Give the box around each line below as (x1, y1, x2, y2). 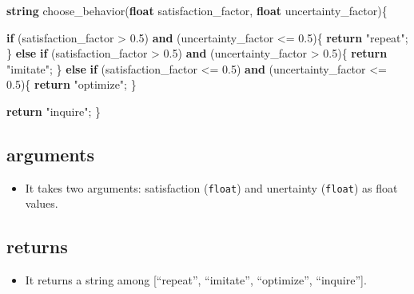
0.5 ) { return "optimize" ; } (6, 76, 137, 93)
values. (25, 195, 58, 212)
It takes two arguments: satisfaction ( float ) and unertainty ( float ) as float (25, 179, 398, 196)
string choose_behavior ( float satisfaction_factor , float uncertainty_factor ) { (6, 2, 388, 18)
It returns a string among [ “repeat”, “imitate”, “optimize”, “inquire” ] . (25, 272, 367, 288)
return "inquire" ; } (6, 102, 101, 119)
